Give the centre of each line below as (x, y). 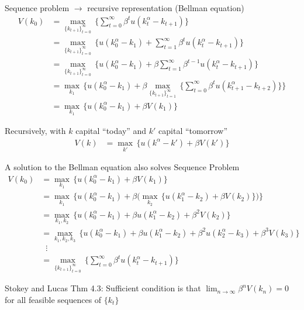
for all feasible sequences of (53, 299)
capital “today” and (111, 131)
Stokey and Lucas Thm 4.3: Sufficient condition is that (103, 288)
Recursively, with (35, 131)
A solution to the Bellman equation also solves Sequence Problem (122, 167)
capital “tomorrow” (193, 131)
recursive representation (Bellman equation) (166, 8)
